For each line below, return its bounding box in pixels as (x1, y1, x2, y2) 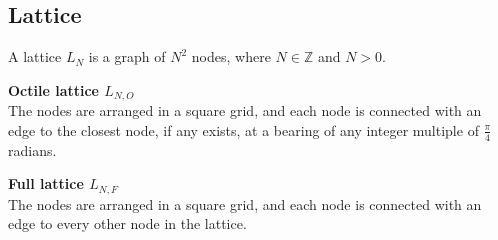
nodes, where (191, 46, 271, 67)
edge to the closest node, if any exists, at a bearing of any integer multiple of (8, 119, 479, 140)
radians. (8, 139, 57, 160)
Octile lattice (8, 79, 99, 100)
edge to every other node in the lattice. (8, 213, 247, 234)
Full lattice (8, 173, 84, 194)
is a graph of (88, 46, 166, 67)
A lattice (8, 46, 62, 67)
